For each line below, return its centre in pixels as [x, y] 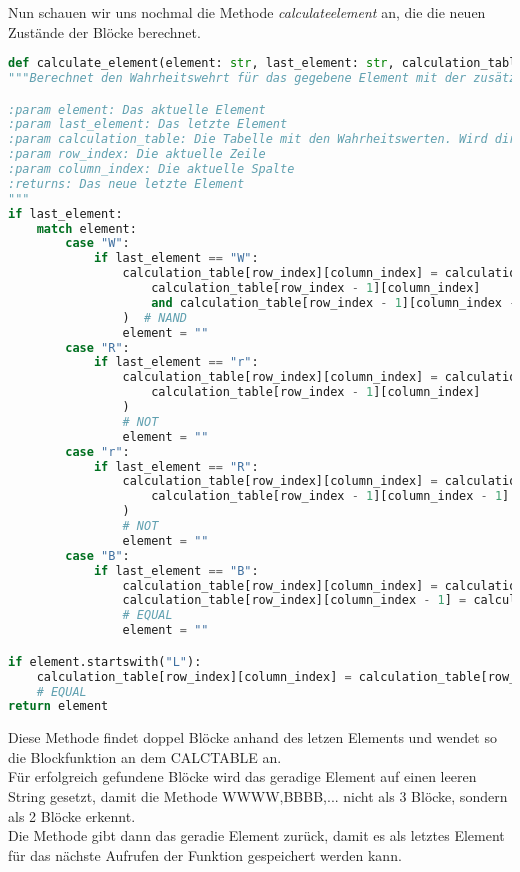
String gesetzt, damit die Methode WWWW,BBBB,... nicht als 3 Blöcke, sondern [258, 796]
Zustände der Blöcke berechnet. [104, 31]
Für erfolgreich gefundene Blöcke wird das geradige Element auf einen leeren [242, 776]
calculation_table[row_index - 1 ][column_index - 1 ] [330, 496]
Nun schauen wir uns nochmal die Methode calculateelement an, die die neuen [247, 12]
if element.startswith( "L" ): [105, 661]
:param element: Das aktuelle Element [137, 109]
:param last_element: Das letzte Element [148, 124]
